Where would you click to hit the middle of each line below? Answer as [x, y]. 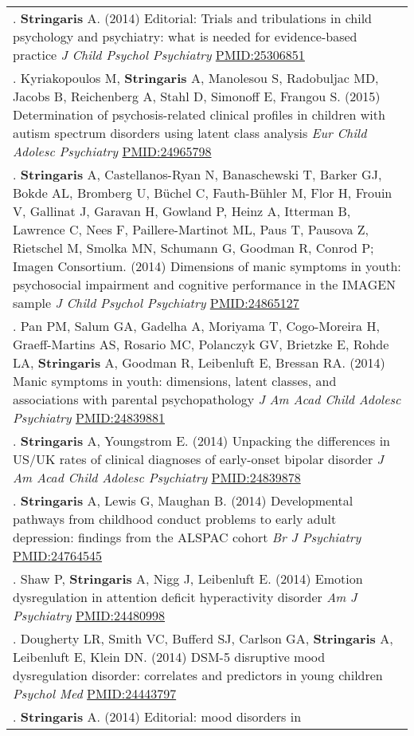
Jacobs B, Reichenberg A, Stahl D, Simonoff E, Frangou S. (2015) [197, 96]
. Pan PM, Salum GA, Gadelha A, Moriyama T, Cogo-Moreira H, [196, 326]
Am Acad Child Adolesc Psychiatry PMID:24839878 [157, 477]
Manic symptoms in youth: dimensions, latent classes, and [175, 381]
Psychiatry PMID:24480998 [89, 615]
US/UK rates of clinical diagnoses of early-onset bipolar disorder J [198, 459]
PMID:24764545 [58, 555]
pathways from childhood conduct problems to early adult [175, 519]
